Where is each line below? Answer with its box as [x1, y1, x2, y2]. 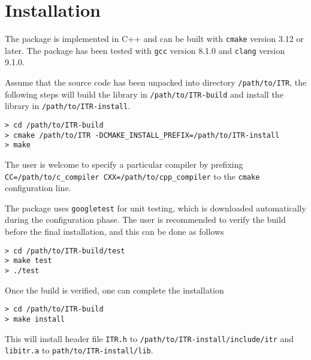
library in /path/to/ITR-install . [5, 99, 131, 112]
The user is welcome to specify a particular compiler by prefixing [5, 158, 243, 170]
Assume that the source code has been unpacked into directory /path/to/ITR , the [5, 76, 307, 89]
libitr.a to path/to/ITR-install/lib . [5, 344, 153, 356]
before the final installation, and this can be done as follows [5, 225, 224, 238]
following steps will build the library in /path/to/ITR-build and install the [5, 87, 283, 100]
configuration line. [5, 181, 71, 194]
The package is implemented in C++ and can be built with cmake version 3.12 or [5, 32, 304, 45]
